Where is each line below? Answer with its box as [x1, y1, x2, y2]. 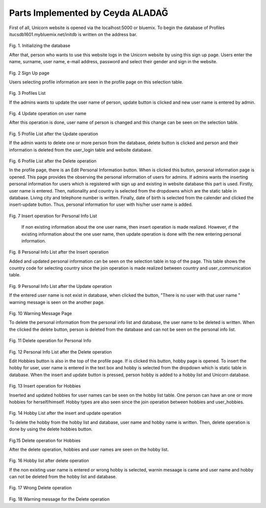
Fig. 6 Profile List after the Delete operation [9, 158, 97, 164]
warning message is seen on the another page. [9, 299, 105, 305]
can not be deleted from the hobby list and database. [9, 474, 117, 480]
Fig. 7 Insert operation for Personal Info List [9, 213, 97, 219]
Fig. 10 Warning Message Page [9, 311, 72, 316]
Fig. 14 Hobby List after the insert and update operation [9, 410, 122, 416]
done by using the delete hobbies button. [9, 426, 93, 432]
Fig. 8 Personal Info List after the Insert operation [9, 249, 109, 255]
